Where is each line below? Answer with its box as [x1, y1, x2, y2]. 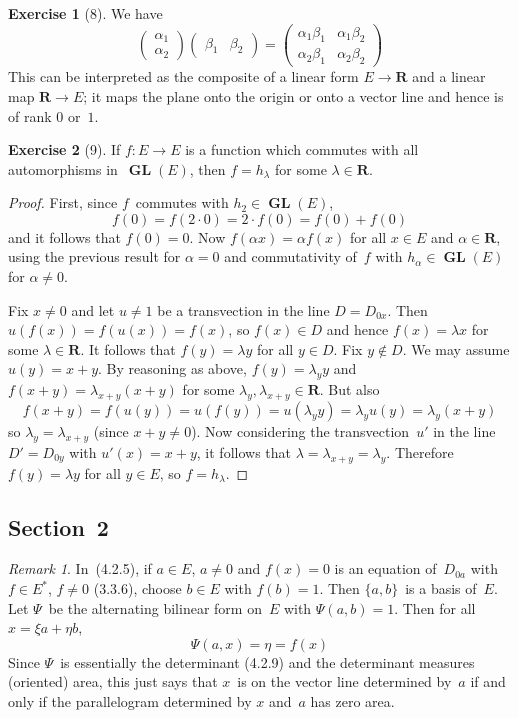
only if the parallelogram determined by [8, 690, 252, 711]
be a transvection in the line [157, 299, 330, 320]
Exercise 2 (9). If [8, 139, 121, 160]
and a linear [412, 66, 486, 87]
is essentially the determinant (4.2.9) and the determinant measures [60, 651, 475, 672]
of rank [8, 105, 52, 126]
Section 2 [8, 511, 109, 542]
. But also [319, 379, 380, 400]
